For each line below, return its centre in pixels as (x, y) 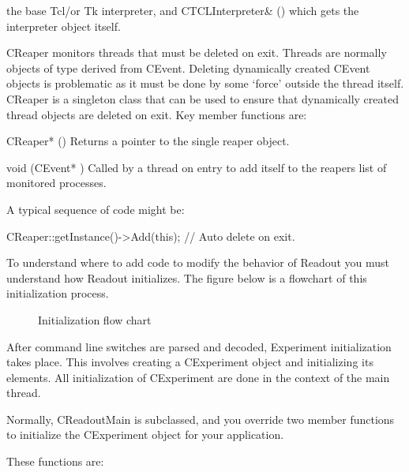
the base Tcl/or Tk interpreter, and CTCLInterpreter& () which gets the (183, 10)
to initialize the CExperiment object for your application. (145, 435)
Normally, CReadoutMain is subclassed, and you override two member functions (201, 419)
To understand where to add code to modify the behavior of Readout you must (198, 262)
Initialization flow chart (95, 319)
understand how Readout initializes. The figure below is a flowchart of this (187, 277)
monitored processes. (56, 183)
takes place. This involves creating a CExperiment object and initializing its (190, 362)
